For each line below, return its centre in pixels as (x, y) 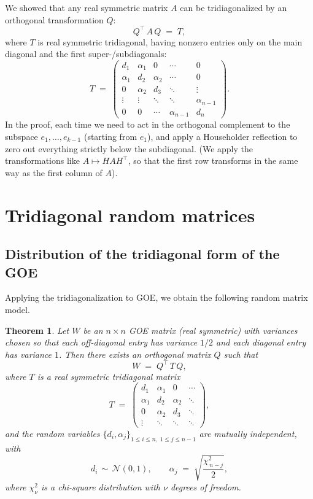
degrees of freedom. (206, 486)
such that (241, 354)
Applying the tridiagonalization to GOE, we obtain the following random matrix (156, 297)
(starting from (110, 136)
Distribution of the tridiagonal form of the (142, 254)
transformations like (42, 161)
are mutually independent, (248, 433)
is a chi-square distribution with (101, 486)
